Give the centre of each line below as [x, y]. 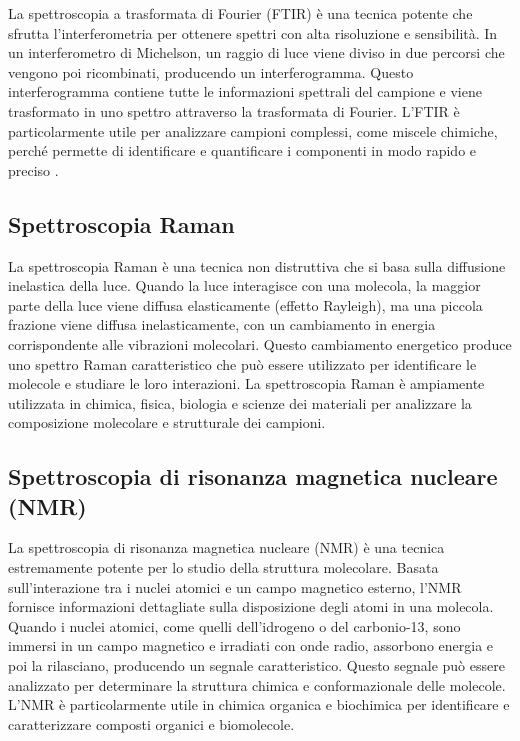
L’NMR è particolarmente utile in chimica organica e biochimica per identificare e [259, 704]
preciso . [33, 169]
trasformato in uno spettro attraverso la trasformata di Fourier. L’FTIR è [234, 110]
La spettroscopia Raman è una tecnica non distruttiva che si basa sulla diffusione [257, 265]
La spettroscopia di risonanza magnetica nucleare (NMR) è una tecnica [226, 547]
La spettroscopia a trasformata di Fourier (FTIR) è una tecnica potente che [240, 13]
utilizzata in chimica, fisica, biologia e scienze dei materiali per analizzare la [240, 402]
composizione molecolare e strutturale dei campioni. [167, 422]
